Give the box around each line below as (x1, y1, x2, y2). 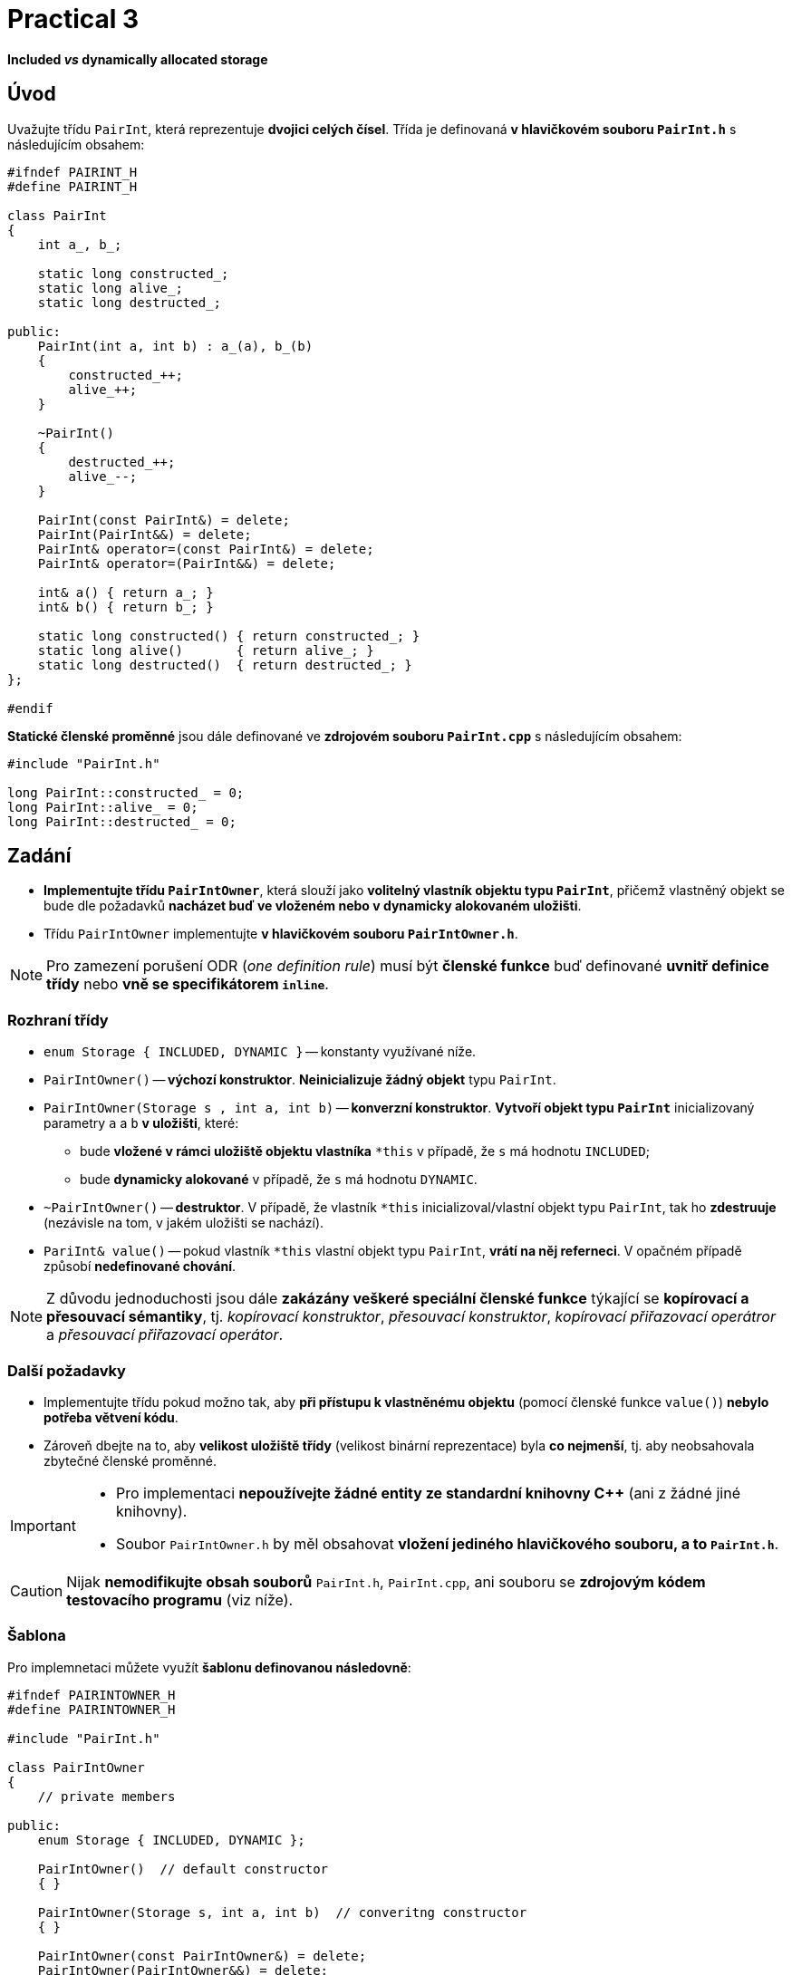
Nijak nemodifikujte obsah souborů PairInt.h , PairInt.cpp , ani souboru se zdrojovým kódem (66, 1572, 706, 1591)
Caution (10, 1581, 63, 1600)
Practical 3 (7, 4, 140, 34)
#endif (7, 700, 53, 716)
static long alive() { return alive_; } (37, 642, 374, 658)
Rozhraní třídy (7, 1010, 109, 1029)
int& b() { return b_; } (37, 599, 214, 614)
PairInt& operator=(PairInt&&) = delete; (37, 555, 336, 571)
